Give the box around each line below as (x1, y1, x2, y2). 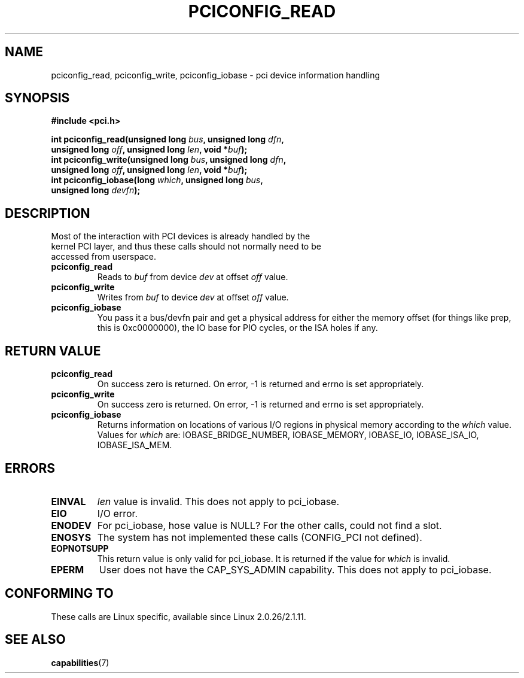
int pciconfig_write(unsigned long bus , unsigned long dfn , (51, 154, 287, 165)
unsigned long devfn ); (51, 185, 141, 196)
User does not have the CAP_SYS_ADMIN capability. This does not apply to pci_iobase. (99, 563, 492, 576)
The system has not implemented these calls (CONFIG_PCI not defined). (97, 531, 422, 543)
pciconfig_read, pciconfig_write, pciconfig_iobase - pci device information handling (51, 69, 380, 80)
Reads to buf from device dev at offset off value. (97, 272, 288, 282)
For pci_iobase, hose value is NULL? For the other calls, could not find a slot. (97, 519, 442, 531)
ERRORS (5, 460, 56, 476)
